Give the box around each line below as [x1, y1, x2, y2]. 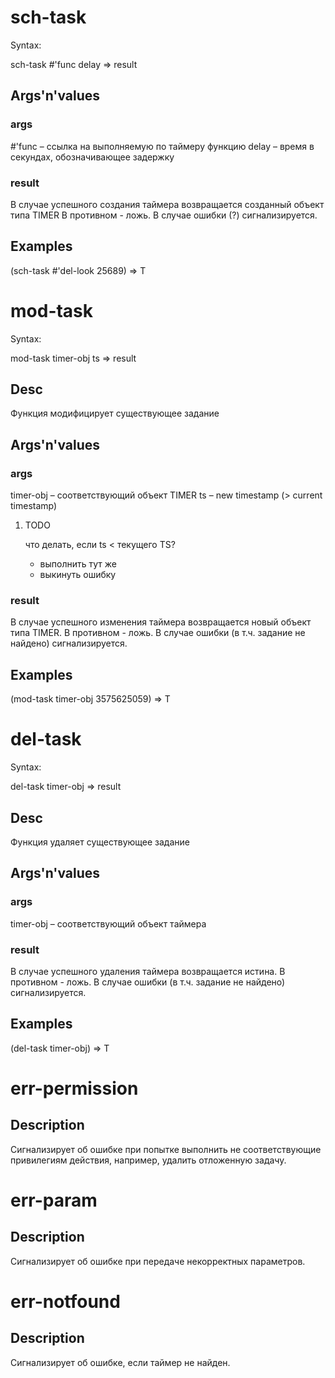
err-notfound [10, 1291, 121, 1313]
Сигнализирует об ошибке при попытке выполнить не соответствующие [10, 1143, 322, 1155]
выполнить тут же [39, 558, 117, 570]
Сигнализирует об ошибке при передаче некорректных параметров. [10, 1255, 306, 1267]
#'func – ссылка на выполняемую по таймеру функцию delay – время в [10, 140, 315, 152]
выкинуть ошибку [39, 569, 117, 581]
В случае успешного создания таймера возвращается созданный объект [10, 198, 325, 210]
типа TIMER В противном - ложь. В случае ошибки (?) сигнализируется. [10, 209, 318, 221]
